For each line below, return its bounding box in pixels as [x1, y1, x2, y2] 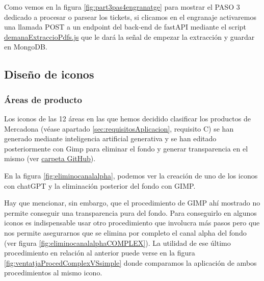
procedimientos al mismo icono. [4, 267, 102, 278]
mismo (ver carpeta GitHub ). [4, 153, 96, 164]
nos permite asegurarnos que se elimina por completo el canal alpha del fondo [4, 227, 247, 238]
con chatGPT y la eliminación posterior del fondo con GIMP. [4, 180, 196, 191]
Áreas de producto [4, 93, 82, 106]
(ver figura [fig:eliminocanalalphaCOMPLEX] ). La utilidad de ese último [4, 237, 231, 248]
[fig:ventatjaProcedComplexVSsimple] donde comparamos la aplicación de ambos [4, 257, 257, 268]
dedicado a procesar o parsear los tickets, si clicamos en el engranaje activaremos [4, 11, 256, 22]
